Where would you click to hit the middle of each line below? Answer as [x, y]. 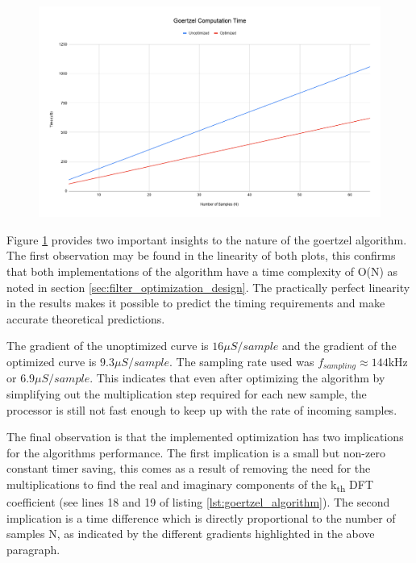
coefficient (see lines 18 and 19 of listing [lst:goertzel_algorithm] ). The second [198, 502]
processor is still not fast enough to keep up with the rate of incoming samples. [202, 409]
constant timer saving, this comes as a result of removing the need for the [189, 468]
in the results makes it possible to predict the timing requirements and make [196, 303]
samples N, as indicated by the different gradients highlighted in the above [191, 534]
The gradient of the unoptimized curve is [108, 346]
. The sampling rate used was [242, 362]
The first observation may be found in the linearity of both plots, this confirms [201, 255]
